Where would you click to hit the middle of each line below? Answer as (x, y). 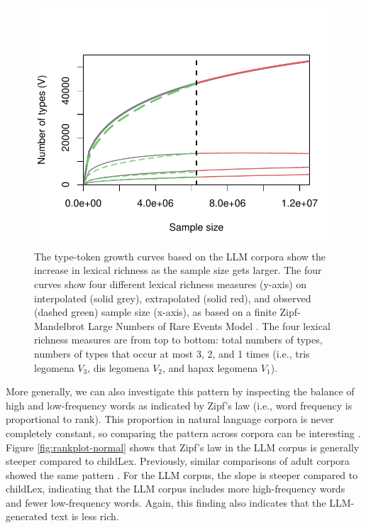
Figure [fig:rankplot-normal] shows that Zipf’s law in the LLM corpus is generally (183, 447)
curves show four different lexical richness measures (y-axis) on (171, 284)
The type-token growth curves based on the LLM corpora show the (180, 256)
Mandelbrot (60, 325)
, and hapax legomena (210, 367)
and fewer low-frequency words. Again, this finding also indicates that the (166, 502)
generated (27, 516)
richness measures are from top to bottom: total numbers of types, (178, 340)
